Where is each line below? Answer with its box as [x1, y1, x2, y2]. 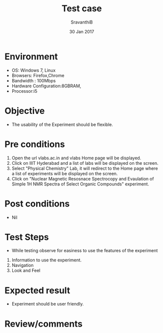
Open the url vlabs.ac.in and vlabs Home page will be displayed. [11, 155, 141, 161]
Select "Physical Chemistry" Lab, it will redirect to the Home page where [11, 165, 158, 171]
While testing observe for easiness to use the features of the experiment [11, 248, 158, 254]
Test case [61, 3, 102, 14]
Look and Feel [11, 268, 41, 274]
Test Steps [4, 231, 49, 243]
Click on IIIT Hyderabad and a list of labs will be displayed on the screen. [11, 160, 159, 166]
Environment [4, 51, 58, 62]
